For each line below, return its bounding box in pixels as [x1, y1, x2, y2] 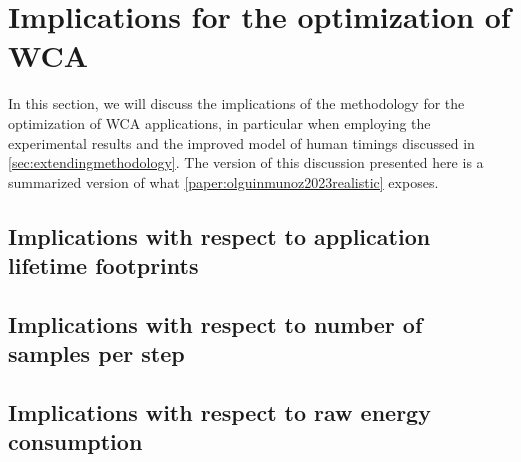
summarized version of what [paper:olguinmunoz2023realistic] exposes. [8, 171, 439, 192]
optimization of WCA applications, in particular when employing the [8, 112, 431, 133]
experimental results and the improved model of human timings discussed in [8, 132, 475, 153]
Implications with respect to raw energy [8, 397, 431, 428]
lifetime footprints [8, 250, 199, 281]
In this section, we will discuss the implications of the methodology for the [8, 93, 465, 114]
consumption [8, 426, 143, 457]
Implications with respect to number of [8, 308, 423, 339]
